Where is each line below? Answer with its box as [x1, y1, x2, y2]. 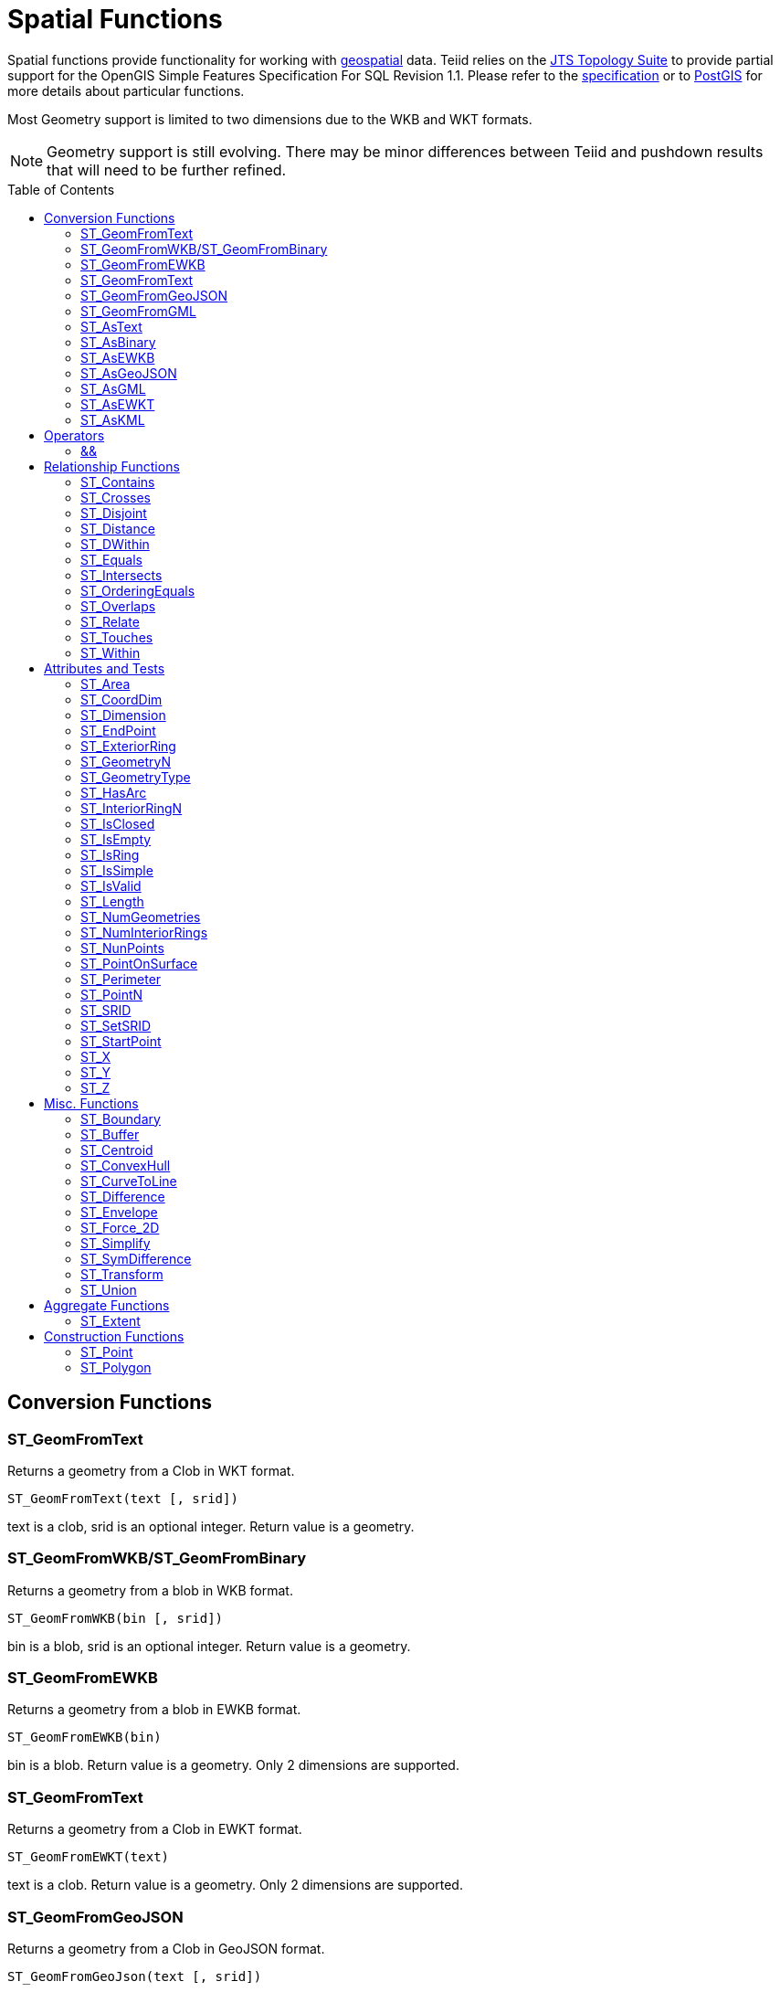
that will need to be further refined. [47, 160, 287, 179]
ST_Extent [80, 1312, 141, 1329]
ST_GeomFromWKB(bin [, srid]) [7, 1610, 224, 1626]
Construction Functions [44, 1328, 184, 1344]
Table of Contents [7, 181, 115, 197]
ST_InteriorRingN [80, 800, 183, 816]
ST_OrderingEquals [80, 582, 195, 599]
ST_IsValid [80, 877, 142, 894]
